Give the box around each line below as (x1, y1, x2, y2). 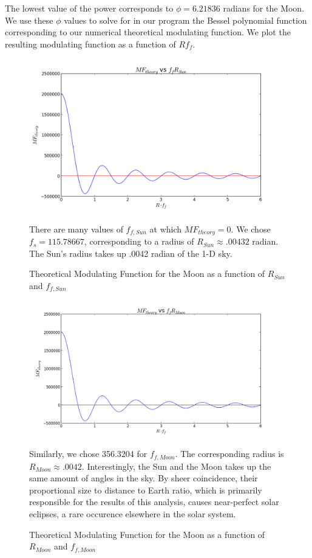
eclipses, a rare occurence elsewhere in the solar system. (29, 507, 236, 520)
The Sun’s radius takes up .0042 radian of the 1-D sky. (29, 246, 232, 259)
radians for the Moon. (223, 2, 305, 14)
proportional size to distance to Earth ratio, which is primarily (29, 483, 262, 496)
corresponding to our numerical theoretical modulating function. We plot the (5, 26, 291, 38)
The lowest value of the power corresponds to (5, 2, 174, 14)
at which (149, 222, 182, 235)
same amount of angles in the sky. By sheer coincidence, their (29, 472, 258, 484)
